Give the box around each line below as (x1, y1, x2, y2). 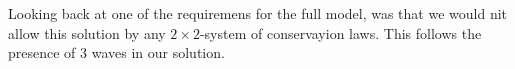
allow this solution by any (8, 22, 166, 43)
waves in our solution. (91, 42, 225, 63)
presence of (8, 42, 76, 63)
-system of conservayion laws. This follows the (199, 22, 482, 43)
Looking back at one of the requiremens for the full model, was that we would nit (8, 3, 508, 23)
